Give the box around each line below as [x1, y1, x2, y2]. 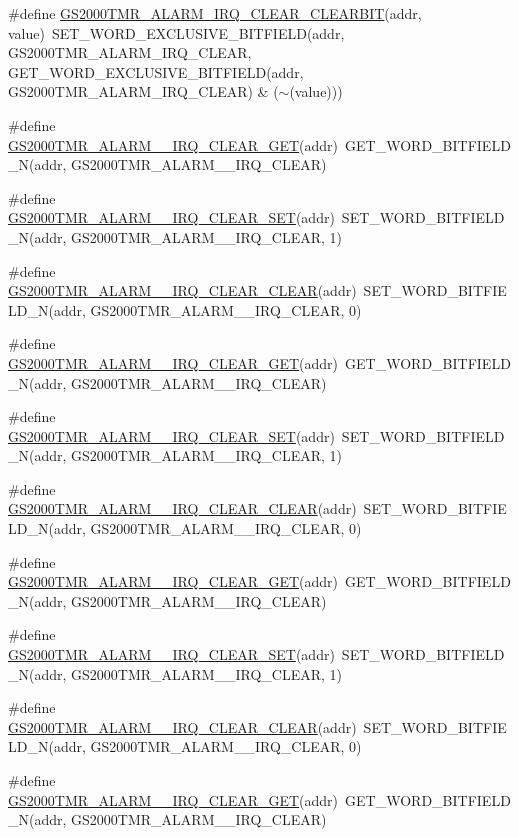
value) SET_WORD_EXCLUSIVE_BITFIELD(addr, [8, 22, 345, 43]
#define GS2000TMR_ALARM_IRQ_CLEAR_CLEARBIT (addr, [8, 3, 422, 23]
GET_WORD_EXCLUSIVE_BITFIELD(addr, [8, 61, 304, 82]
